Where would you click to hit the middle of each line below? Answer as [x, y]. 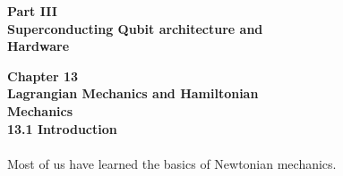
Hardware [39, 46]
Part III [32, 11]
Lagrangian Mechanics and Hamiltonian [133, 93]
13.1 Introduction [62, 128]
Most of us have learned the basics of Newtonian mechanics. [172, 163]
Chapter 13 [43, 75]
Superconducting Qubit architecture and [135, 28]
